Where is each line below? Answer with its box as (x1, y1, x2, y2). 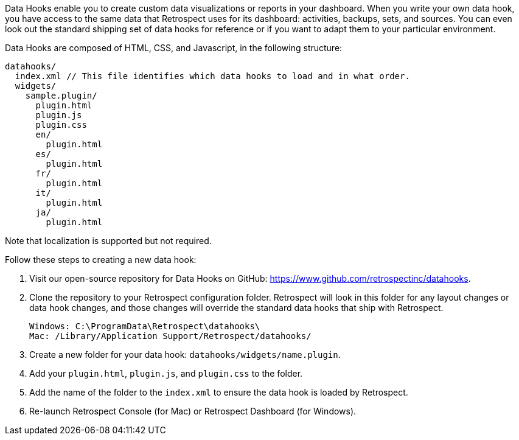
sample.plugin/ (25, 91, 97, 100)
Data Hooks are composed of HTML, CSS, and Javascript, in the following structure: (5, 43, 343, 53)
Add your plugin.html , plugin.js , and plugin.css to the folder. (29, 368, 303, 379)
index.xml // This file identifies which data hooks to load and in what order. (15, 71, 410, 81)
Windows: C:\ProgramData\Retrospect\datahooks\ (29, 321, 260, 331)
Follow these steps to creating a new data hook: (5, 254, 197, 265)
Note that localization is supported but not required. (5, 236, 212, 246)
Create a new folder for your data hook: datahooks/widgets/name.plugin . (29, 349, 341, 360)
